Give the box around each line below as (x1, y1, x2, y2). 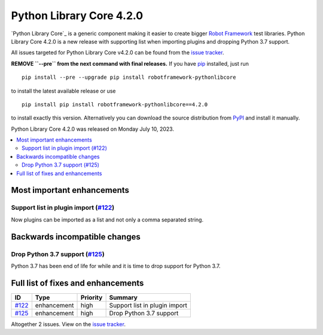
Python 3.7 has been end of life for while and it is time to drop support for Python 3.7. (11, 262, 221, 269)
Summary (109, 293, 138, 302)
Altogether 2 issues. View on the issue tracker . (11, 320, 126, 328)
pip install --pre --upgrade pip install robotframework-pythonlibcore (22, 74, 236, 81)
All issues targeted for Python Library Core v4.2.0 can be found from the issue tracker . (11, 49, 224, 56)
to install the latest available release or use (11, 87, 116, 94)
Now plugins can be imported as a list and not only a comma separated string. (11, 216, 203, 223)
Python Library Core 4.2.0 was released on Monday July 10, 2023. (11, 125, 175, 133)
